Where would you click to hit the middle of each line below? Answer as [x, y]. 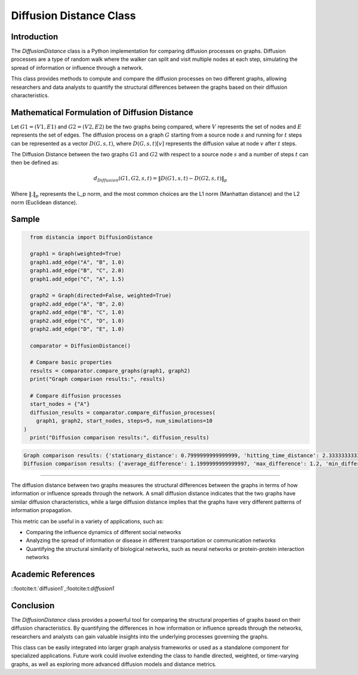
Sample [25, 219]
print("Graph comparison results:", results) [98, 379]
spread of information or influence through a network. [77, 67]
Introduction [35, 37]
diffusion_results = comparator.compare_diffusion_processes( [123, 412]
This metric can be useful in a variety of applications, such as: [87, 521]
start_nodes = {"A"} [60, 404]
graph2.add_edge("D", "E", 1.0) [77, 329]
